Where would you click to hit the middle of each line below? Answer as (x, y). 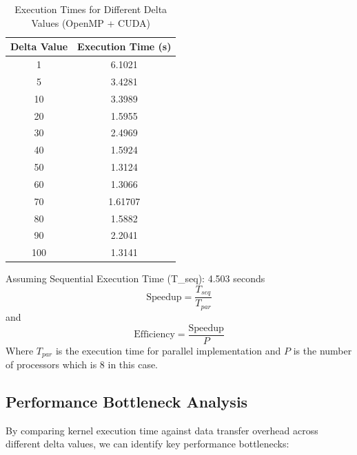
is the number (323, 350)
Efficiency (154, 335)
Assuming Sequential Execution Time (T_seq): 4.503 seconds (135, 278)
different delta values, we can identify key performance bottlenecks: (147, 444)
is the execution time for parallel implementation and (168, 350)
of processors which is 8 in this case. (82, 364)
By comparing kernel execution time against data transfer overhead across (162, 430)
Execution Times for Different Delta (91, 9)
